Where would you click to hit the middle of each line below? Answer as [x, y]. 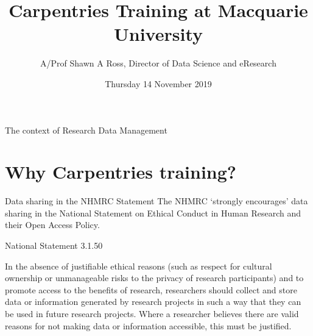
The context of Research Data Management [86, 130]
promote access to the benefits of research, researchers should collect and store [151, 289]
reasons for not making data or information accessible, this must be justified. [148, 325]
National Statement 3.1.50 [54, 245]
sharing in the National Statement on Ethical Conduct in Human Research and [153, 213]
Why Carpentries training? [121, 172]
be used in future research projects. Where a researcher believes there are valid [152, 313]
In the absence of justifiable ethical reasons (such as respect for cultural [139, 266]
